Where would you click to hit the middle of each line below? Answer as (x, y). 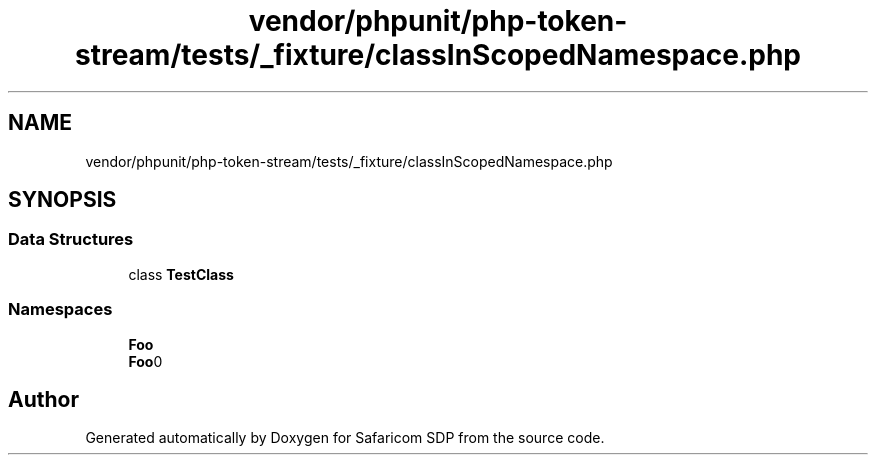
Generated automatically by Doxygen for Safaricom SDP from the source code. (345, 438)
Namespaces (60, 309)
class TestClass (181, 274)
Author (43, 399)
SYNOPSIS (62, 200)
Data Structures (71, 239)
